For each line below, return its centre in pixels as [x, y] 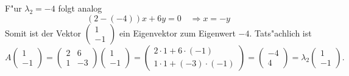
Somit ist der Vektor [43, 33]
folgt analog [80, 8]
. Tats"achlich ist [280, 33]
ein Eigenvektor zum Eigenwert [177, 33]
